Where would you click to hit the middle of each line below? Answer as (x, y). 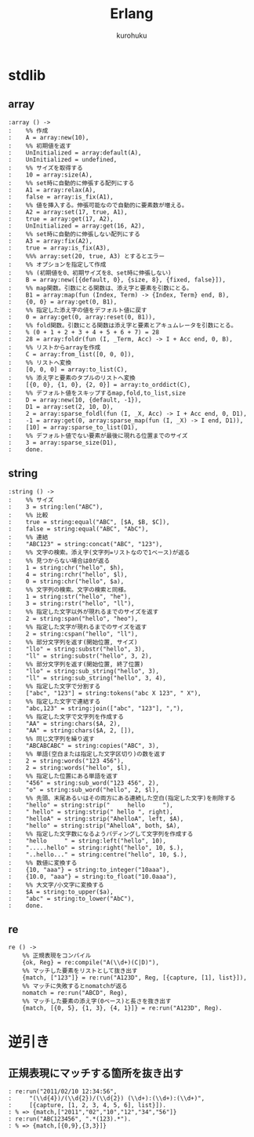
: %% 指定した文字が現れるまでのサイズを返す (78, 627)
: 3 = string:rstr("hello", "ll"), (71, 603)
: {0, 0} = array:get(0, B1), (63, 302)
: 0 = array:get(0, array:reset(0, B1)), (82, 317)
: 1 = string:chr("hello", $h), (66, 567)
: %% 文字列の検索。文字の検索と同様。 (69, 589)
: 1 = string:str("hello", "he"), (70, 596)
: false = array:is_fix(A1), (61, 197)
